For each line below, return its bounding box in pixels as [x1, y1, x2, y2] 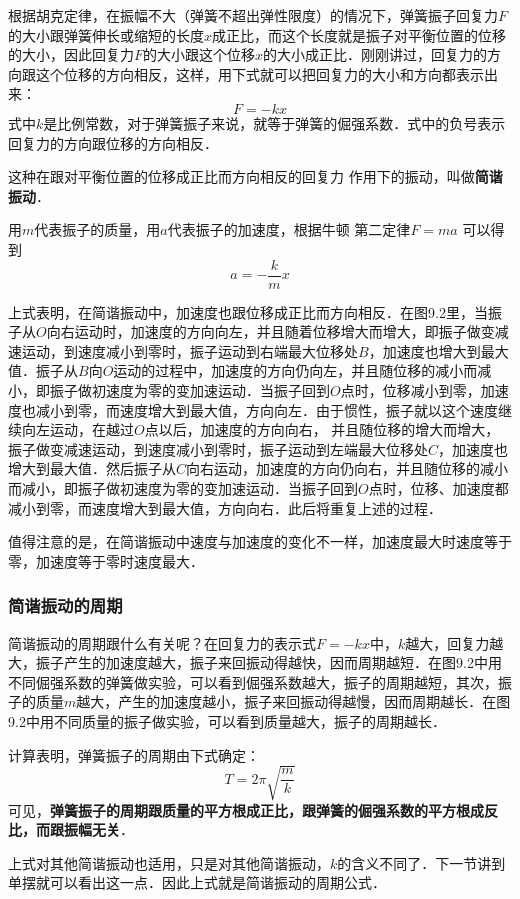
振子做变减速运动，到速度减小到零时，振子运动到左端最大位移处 [8, 438, 428, 459]
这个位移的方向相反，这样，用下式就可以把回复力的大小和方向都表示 [35, 63, 484, 84]
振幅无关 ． [63, 819, 134, 840]
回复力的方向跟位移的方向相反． [8, 132, 218, 153]
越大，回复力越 [405, 632, 504, 653]
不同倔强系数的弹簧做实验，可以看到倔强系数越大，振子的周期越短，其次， [8, 671, 498, 692]
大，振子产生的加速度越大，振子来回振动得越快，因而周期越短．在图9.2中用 [8, 652, 502, 673]
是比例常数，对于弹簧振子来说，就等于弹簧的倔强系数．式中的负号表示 [43, 112, 506, 133]
